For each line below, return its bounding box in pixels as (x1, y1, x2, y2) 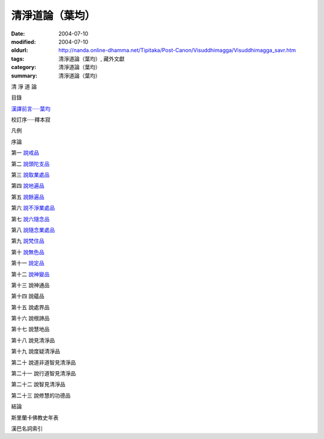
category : (11, 64, 37, 71)
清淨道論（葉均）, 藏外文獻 (58, 55, 125, 62)
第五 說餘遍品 (11, 193, 44, 201)
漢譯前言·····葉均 (11, 105, 51, 112)
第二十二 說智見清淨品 (11, 381, 65, 388)
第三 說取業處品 (11, 171, 50, 178)
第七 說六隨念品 (11, 215, 50, 222)
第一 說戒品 (11, 149, 39, 156)
